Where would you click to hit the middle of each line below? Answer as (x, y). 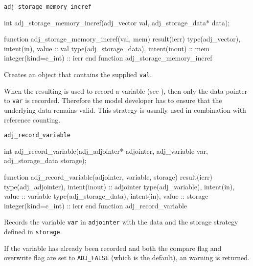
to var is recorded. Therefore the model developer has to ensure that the (113, 100)
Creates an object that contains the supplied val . (78, 74)
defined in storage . (33, 231)
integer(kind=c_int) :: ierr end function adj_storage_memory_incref (108, 58)
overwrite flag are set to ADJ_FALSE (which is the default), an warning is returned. (127, 257)
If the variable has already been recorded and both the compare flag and (113, 248)
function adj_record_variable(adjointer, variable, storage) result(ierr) (108, 176)
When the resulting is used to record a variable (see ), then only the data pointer (126, 91)
